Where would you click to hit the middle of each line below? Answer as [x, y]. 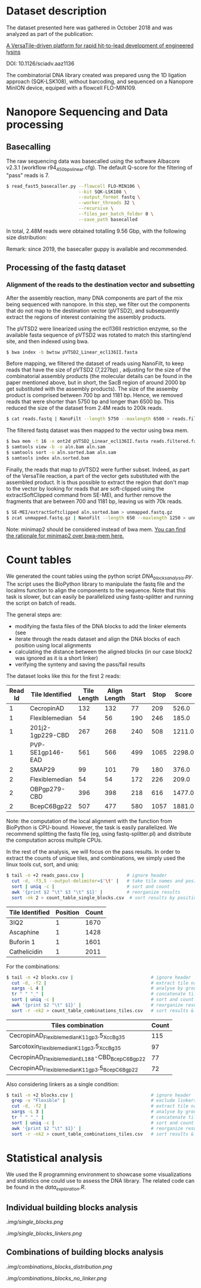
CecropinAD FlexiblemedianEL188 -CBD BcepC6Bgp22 [77, 1058]
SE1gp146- [47, 753]
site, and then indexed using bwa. [48, 341]
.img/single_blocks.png [35, 1222]
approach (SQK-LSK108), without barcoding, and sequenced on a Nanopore [100, 81]
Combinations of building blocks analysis [85, 1252]
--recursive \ [96, 208]
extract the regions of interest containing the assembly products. [86, 317]
